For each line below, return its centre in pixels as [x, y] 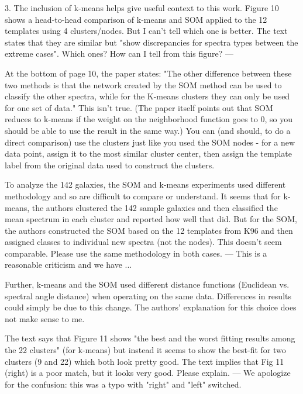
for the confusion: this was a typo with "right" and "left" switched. [123, 384]
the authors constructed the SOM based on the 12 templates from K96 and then [149, 230]
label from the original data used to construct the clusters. [110, 165]
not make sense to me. [45, 318]
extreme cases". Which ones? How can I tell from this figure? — [119, 53]
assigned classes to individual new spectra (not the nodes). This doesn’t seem [143, 242]
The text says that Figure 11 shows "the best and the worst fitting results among [150, 338]
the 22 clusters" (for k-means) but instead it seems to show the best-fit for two [145, 350]
